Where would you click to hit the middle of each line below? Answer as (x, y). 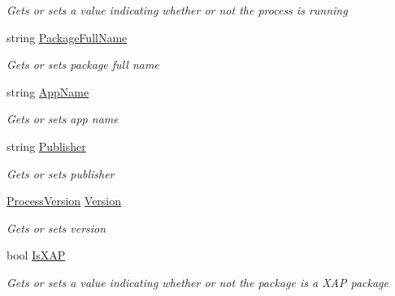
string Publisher (46, 146)
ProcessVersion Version (64, 201)
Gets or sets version (56, 227)
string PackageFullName (67, 37)
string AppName (48, 91)
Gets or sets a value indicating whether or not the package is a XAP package (197, 282)
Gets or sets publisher (61, 173)
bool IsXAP (36, 255)
